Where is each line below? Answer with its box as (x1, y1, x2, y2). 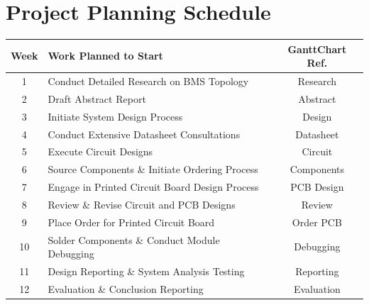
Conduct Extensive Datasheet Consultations (48, 126, 241, 141)
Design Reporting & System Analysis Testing (48, 264, 245, 279)
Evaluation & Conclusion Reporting (48, 281, 204, 296)
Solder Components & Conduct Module (48, 232, 220, 247)
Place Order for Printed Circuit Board (48, 214, 215, 229)
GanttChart (287, 41, 347, 56)
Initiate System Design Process (48, 109, 183, 123)
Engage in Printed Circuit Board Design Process (48, 179, 259, 194)
